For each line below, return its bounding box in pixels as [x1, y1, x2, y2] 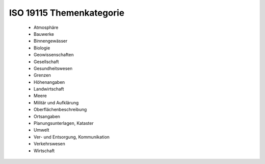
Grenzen [33, 72, 51, 78]
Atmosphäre [33, 24, 58, 30]
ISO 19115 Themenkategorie [9, 7, 125, 18]
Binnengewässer [33, 38, 68, 44]
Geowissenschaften [33, 52, 74, 58]
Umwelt [33, 127, 50, 133]
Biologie [33, 45, 50, 51]
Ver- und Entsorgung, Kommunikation [33, 134, 110, 140]
